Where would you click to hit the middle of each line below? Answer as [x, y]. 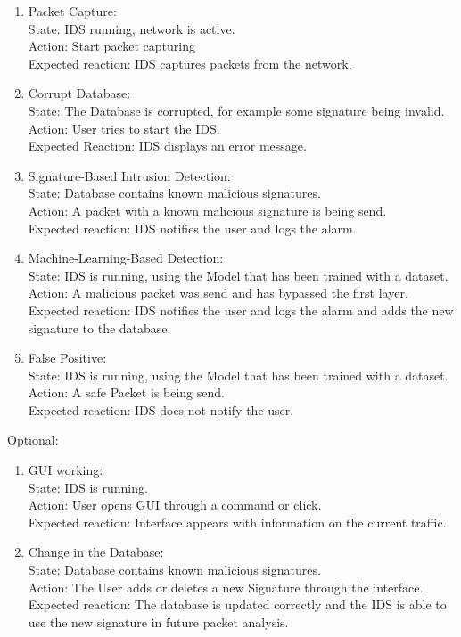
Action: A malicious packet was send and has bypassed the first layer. [218, 293]
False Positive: [67, 358]
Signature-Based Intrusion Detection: [129, 175]
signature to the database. [99, 327]
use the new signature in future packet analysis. [158, 621]
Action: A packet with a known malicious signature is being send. [207, 210]
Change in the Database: [96, 552]
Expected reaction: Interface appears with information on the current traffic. [237, 522]
